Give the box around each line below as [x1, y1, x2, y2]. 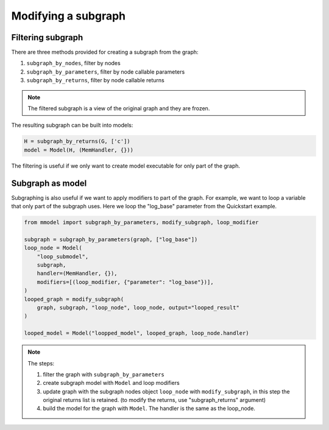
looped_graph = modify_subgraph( [24, 295, 124, 303]
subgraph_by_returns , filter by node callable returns [26, 77, 164, 84]
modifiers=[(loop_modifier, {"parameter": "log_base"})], [37, 278, 214, 286]
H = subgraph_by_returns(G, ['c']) [24, 138, 130, 145]
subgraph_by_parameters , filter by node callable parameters [26, 68, 185, 76]
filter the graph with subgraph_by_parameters [43, 370, 164, 378]
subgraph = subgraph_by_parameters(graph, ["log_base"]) [24, 236, 198, 243]
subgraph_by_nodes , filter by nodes [26, 60, 121, 67]
